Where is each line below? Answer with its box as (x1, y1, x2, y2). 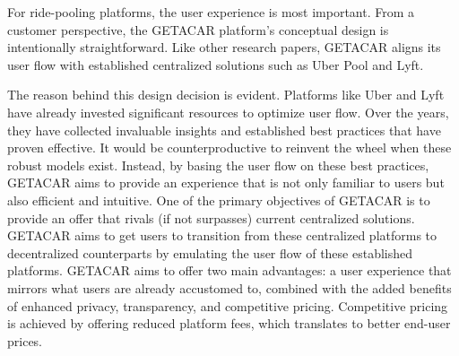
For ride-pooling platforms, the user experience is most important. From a (7, 3, 415, 21)
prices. (7, 331, 43, 350)
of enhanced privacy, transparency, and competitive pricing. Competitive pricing (7, 296, 448, 315)
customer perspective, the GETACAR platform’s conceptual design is (7, 20, 389, 39)
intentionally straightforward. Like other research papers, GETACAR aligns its (7, 38, 441, 56)
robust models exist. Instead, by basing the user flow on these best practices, (7, 155, 429, 174)
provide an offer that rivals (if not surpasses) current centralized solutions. (7, 208, 415, 227)
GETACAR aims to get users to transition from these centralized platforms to (7, 226, 437, 245)
